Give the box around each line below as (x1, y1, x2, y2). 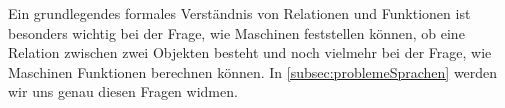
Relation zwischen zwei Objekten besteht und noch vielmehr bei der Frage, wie (8, 42, 492, 63)
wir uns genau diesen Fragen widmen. (8, 81, 238, 102)
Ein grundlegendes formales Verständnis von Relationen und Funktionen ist (8, 3, 471, 23)
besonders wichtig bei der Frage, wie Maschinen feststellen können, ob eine (8, 22, 465, 43)
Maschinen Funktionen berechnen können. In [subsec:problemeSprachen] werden (8, 61, 498, 82)
